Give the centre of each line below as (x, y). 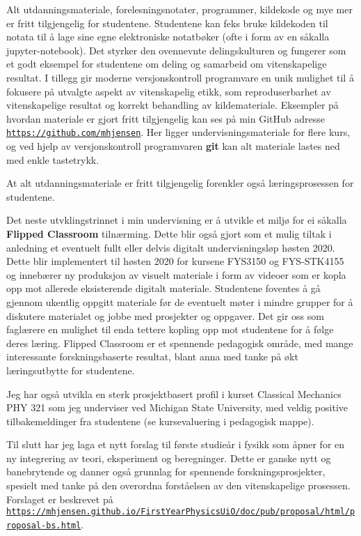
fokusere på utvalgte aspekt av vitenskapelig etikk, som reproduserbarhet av (169, 91)
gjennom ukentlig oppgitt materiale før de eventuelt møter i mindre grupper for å (180, 301)
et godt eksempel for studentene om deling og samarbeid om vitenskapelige (167, 64)
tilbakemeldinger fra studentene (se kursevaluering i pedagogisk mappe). (160, 421)
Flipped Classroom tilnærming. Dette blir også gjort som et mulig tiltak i (169, 233)
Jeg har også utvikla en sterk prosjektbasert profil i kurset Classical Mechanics (174, 393)
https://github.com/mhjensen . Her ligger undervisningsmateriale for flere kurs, (178, 132)
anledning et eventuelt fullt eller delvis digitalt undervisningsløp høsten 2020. (171, 247)
